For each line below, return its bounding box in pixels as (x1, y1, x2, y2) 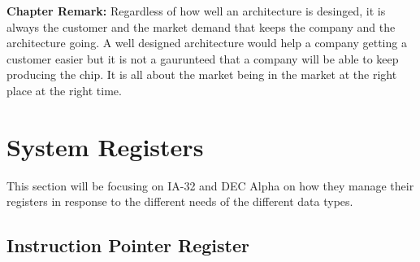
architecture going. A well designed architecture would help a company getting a (6, 34, 407, 51)
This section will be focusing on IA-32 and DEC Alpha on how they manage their (6, 177, 414, 194)
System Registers (6, 129, 204, 163)
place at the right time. (6, 81, 122, 98)
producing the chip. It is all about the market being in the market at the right (6, 66, 397, 83)
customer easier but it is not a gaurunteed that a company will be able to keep (6, 50, 399, 67)
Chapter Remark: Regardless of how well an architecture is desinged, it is (6, 2, 386, 19)
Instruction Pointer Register (6, 233, 249, 258)
